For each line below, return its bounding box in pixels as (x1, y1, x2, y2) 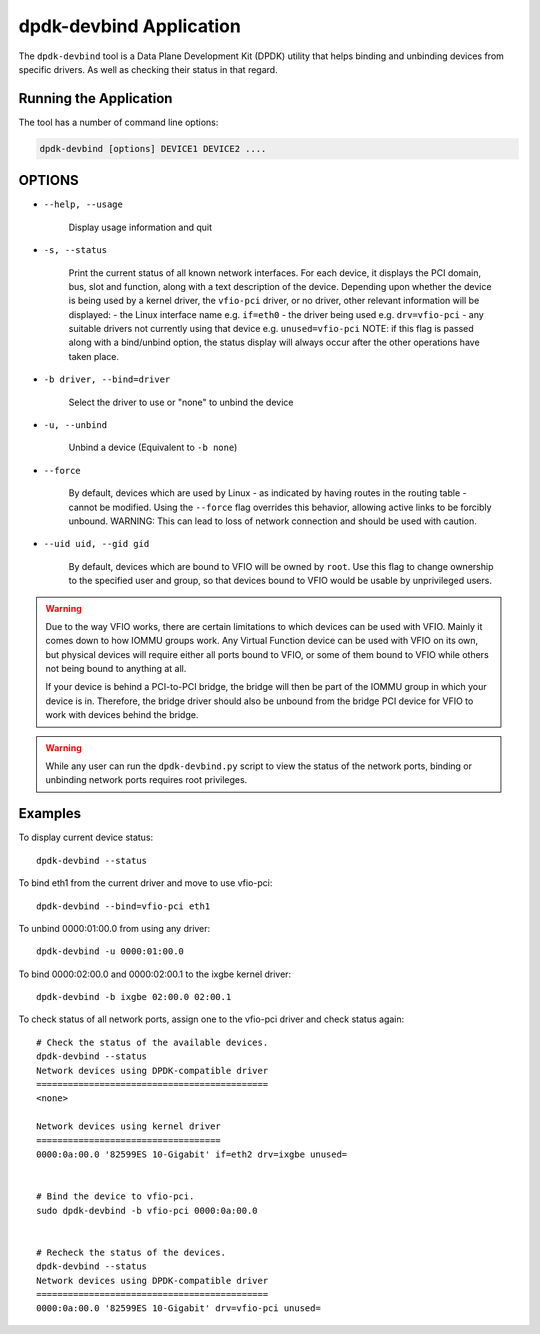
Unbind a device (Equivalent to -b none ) (68, 441, 238, 454)
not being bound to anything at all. (45, 663, 187, 675)
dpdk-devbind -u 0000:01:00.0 (36, 946, 185, 957)
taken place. (68, 350, 120, 362)
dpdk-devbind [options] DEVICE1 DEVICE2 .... (39, 143, 267, 154)
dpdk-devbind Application (18, 15, 242, 37)
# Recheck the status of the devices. (36, 1246, 227, 1258)
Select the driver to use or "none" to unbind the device (68, 396, 294, 408)
